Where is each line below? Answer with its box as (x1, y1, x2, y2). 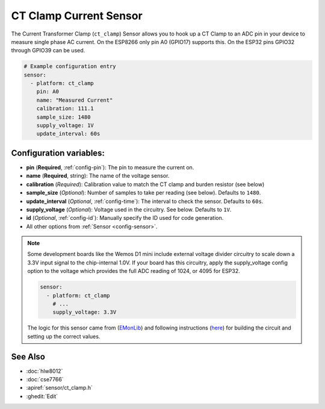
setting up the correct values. (27, 333, 101, 340)
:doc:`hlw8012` (26, 367, 63, 375)
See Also (11, 351, 45, 361)
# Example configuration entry (23, 63, 117, 70)
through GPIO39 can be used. (11, 47, 85, 54)
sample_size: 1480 (36, 113, 91, 120)
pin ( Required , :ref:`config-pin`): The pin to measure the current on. (26, 163, 194, 171)
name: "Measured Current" (36, 96, 113, 104)
